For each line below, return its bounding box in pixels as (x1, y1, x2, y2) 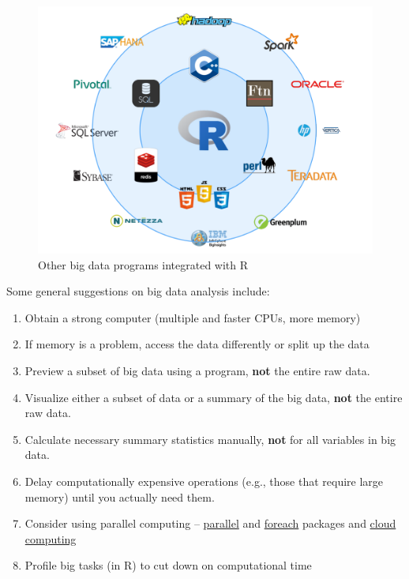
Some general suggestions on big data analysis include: (6, 283, 270, 299)
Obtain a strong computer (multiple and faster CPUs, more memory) (24, 309, 361, 325)
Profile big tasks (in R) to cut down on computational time (24, 557, 312, 573)
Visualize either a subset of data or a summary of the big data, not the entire (24, 389, 403, 405)
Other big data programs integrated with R (38, 256, 249, 273)
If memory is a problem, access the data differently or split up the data (24, 336, 370, 352)
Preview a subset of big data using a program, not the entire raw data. (24, 363, 370, 378)
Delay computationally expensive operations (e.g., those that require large (24, 472, 384, 489)
